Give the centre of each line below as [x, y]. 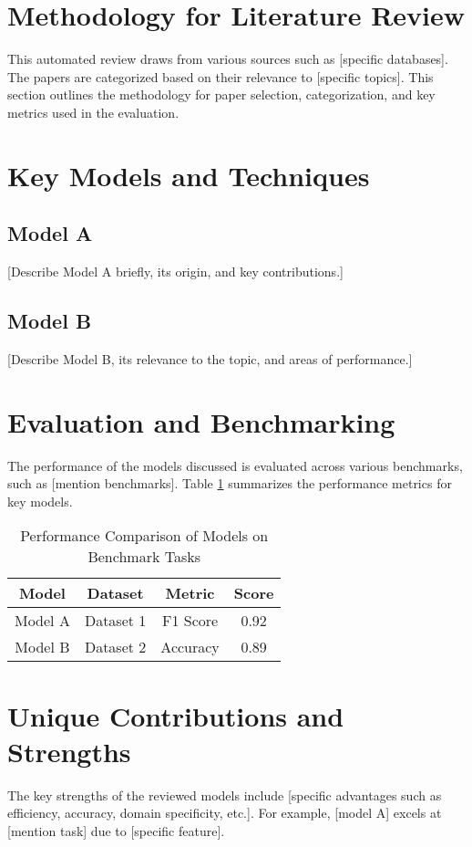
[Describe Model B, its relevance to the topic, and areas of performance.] [210, 358]
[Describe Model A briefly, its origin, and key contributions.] [175, 272]
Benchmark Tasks [144, 557]
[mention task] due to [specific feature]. [116, 830]
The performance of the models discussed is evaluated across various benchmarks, [235, 465]
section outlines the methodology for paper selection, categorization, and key [221, 94]
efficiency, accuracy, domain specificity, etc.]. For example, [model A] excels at [225, 813]
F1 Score [190, 621]
